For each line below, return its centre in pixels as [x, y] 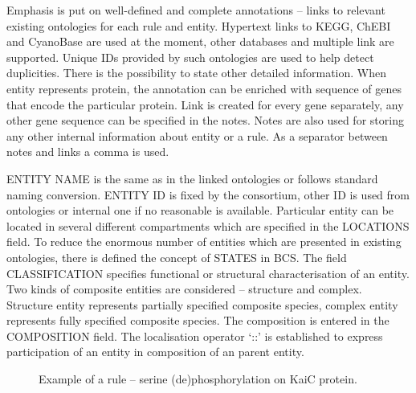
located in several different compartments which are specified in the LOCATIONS [208, 225]
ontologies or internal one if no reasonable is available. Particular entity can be [200, 210]
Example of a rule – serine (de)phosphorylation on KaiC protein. [198, 379]
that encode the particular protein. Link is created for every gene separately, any [205, 104]
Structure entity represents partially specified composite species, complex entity [202, 304]
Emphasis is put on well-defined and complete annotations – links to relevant [196, 10]
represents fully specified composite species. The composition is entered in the [198, 320]
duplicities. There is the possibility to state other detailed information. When [197, 73]
